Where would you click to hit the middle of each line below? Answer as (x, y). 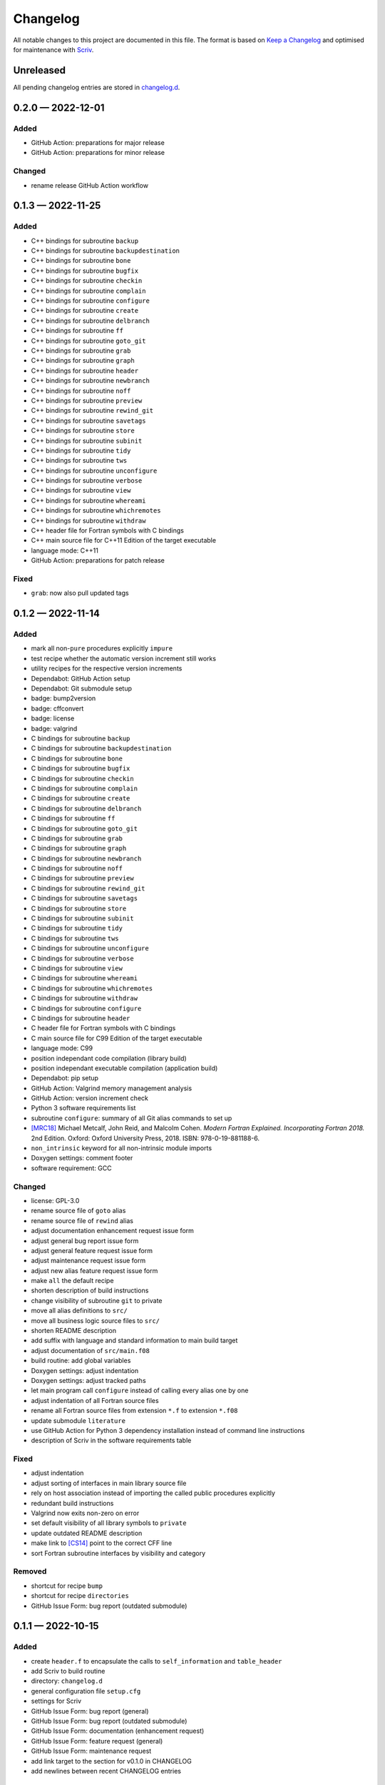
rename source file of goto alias (78, 1211)
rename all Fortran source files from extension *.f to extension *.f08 (134, 1411)
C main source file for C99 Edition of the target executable (117, 1038)
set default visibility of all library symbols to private (109, 1523)
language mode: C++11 (65, 550)
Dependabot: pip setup (65, 1078)
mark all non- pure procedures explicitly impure (102, 648)
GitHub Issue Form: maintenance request (91, 1751)
